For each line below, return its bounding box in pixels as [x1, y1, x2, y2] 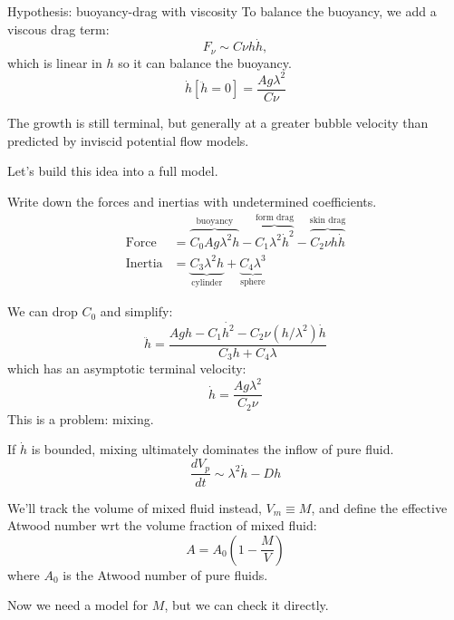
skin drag [309, 216, 346, 226]
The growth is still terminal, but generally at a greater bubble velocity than [7, 113, 429, 132]
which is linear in [7, 53, 102, 72]
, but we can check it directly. [164, 596, 329, 615]
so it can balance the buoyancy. [118, 53, 292, 72]
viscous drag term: [7, 19, 110, 38]
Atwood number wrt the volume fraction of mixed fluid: [7, 516, 317, 535]
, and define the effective [311, 498, 448, 517]
